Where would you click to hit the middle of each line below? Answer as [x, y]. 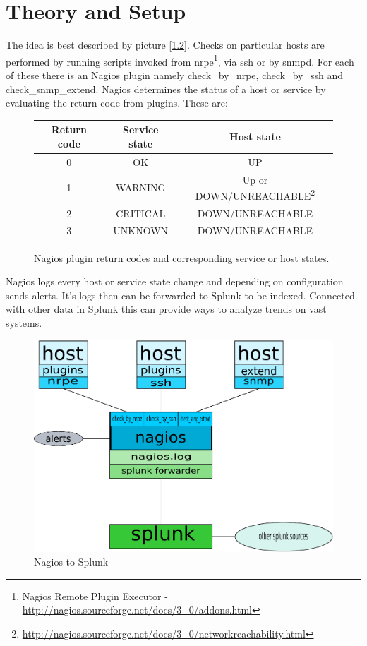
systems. [24, 322]
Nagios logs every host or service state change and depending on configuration [175, 281]
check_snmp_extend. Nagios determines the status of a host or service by [166, 89]
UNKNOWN [141, 231]
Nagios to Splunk [71, 562]
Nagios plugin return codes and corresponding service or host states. [182, 257]
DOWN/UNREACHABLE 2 [255, 195]
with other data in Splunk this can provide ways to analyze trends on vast [166, 309]
